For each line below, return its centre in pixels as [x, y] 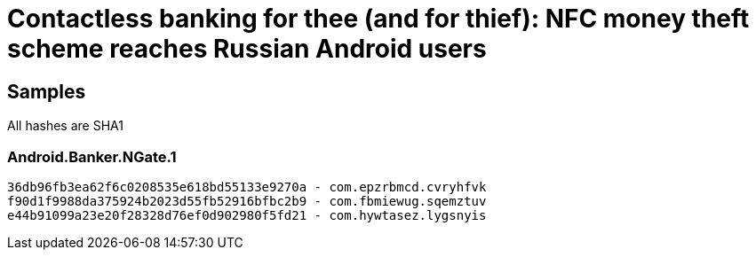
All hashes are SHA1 [65, 126]
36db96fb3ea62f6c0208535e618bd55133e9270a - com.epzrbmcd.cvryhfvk [247, 187]
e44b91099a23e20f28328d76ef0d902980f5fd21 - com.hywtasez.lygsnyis [247, 215]
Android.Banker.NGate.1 [92, 156]
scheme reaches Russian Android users [247, 49]
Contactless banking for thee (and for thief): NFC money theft [378, 19]
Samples [47, 91]
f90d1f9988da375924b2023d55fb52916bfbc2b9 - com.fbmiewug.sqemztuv [247, 201]
